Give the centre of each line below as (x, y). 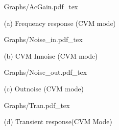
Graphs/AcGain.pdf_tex (41, 6)
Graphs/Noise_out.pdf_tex (46, 72)
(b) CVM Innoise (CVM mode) (51, 55)
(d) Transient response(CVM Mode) (58, 121)
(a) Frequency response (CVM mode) (60, 23)
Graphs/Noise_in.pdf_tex (43, 39)
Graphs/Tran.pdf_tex (37, 105)
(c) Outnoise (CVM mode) (44, 88)
